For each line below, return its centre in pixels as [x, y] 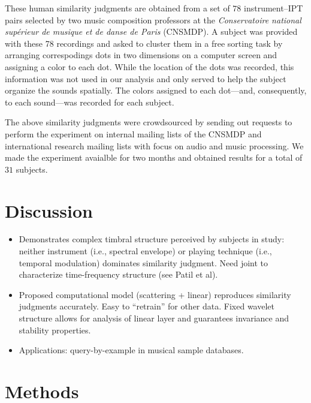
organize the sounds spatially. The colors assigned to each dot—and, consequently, [156, 90]
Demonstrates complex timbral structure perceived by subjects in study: [152, 239]
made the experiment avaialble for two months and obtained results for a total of [154, 157]
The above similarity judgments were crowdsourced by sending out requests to [149, 122]
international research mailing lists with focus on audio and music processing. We [154, 145]
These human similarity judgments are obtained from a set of [117, 8]
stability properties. [55, 330]
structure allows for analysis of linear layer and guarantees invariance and [154, 318]
